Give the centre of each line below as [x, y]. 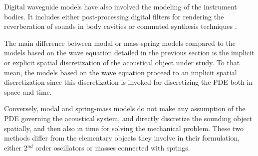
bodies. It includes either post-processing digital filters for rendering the [114, 16]
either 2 [16, 147]
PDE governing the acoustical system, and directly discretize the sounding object [128, 118]
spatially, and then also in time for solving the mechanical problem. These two [124, 128]
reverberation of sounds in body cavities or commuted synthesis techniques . [121, 26]
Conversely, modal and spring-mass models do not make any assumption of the [125, 108]
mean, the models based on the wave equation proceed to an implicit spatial [121, 72]
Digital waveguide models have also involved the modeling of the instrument [121, 6]
